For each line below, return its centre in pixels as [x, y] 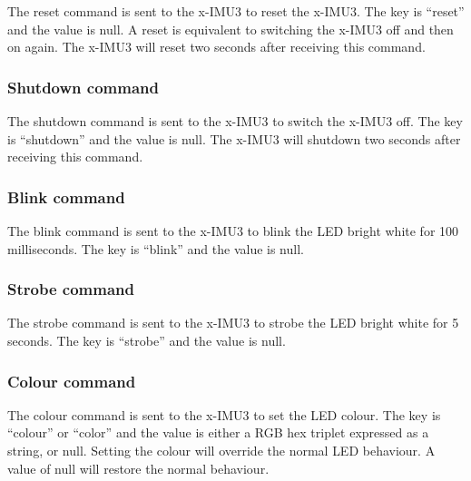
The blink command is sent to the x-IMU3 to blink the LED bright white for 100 [233, 231]
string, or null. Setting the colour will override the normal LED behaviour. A [221, 450]
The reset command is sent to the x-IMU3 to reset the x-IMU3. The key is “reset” [236, 11]
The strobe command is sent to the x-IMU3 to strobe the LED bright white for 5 [233, 323]
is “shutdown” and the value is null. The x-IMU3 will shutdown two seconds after [234, 138]
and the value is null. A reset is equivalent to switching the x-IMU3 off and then [231, 29]
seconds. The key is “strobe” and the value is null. [147, 340]
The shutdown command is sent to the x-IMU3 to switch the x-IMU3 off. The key [235, 121]
